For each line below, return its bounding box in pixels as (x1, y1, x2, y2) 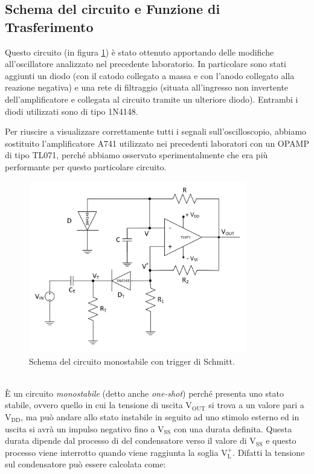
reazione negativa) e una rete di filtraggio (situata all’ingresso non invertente (5, 81, 289, 94)
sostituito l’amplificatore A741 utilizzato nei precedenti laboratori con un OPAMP (5, 136, 309, 149)
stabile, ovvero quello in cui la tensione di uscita (5, 399, 183, 411)
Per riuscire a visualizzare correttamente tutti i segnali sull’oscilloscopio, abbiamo (5, 125, 307, 138)
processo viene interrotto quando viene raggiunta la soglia (5, 446, 219, 458)
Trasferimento (5, 17, 94, 36)
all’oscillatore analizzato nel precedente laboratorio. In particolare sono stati (5, 57, 286, 70)
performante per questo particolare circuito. (5, 160, 167, 173)
